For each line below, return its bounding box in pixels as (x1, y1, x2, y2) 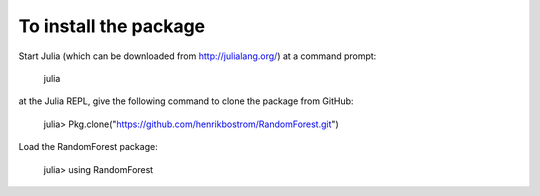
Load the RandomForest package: (18, 141, 159, 153)
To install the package (18, 15, 206, 37)
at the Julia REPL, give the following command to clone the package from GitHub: (18, 95, 354, 107)
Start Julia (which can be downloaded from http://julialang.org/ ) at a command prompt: (18, 50, 377, 62)
